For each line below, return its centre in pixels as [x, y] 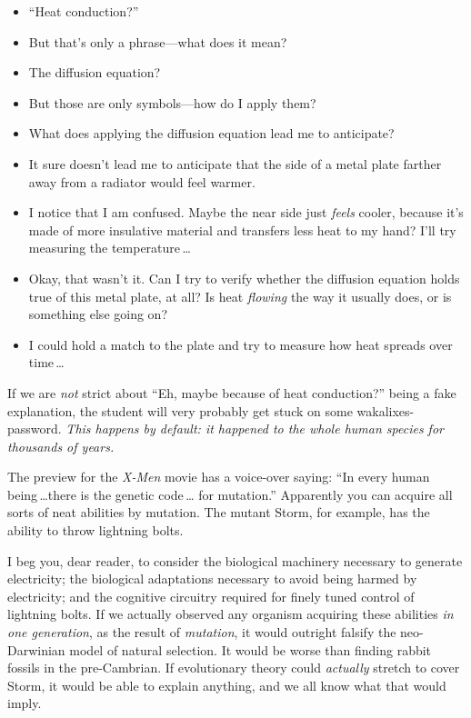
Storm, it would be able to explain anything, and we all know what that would [227, 685]
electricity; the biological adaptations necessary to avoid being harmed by [212, 578]
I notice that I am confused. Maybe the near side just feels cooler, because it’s [246, 212]
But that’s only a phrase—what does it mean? [158, 41]
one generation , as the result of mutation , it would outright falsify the [202, 632]
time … [46, 362]
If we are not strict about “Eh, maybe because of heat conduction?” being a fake [232, 392]
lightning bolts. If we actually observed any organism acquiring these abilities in [230, 614]
